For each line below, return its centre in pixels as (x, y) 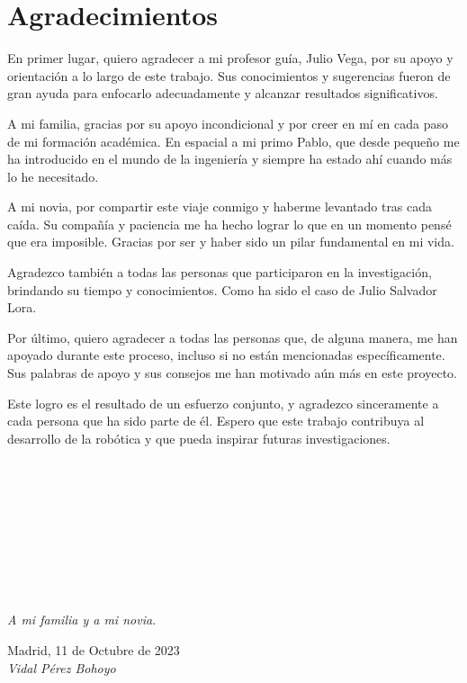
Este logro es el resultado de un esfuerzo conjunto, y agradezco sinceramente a (223, 403)
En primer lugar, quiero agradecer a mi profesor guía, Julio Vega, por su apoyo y (230, 58)
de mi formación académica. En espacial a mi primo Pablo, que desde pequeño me (233, 141)
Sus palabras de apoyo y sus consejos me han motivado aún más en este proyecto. (232, 373)
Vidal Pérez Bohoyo (62, 667)
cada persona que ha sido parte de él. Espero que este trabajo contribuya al (216, 421)
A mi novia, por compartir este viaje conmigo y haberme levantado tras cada (220, 207)
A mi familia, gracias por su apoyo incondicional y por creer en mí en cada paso (228, 123)
